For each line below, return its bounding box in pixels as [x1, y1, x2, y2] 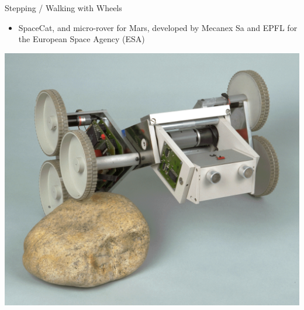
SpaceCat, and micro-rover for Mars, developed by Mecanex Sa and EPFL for [18, 21, 298, 33]
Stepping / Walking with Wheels [5, 2, 122, 13]
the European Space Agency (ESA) [18, 33, 145, 45]
